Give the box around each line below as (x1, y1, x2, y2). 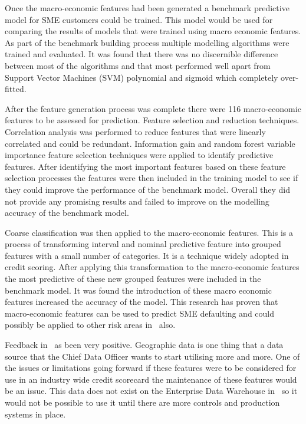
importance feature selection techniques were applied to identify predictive (5, 149, 274, 161)
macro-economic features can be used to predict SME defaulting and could (5, 307, 275, 319)
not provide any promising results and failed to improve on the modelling (5, 195, 269, 207)
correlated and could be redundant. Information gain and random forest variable (5, 137, 295, 149)
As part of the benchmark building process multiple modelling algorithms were (5, 36, 289, 48)
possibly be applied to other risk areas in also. (5, 318, 176, 331)
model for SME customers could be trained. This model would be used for (5, 13, 273, 25)
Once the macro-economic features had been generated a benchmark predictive (5, 2, 289, 14)
